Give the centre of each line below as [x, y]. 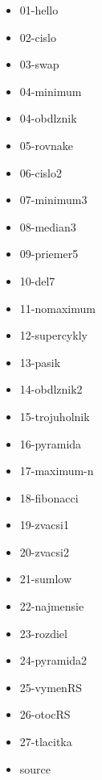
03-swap [39, 64]
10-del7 [37, 280]
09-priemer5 [49, 254]
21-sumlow [46, 579]
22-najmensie [52, 606]
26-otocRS [45, 714]
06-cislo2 [41, 172]
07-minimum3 [53, 200]
